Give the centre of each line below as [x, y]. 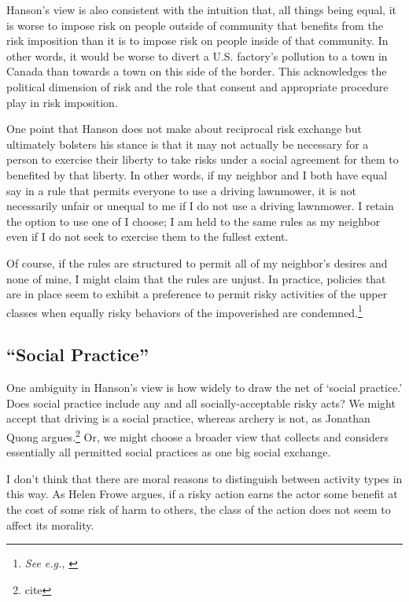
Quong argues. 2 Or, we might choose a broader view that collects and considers [197, 435]
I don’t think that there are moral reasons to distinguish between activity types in [204, 478]
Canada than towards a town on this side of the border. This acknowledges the [197, 71]
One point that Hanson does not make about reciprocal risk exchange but [184, 129]
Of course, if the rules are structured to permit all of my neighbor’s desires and [197, 262]
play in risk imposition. [62, 102]
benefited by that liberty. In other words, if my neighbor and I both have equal [197, 174]
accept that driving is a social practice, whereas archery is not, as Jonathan [188, 418]
